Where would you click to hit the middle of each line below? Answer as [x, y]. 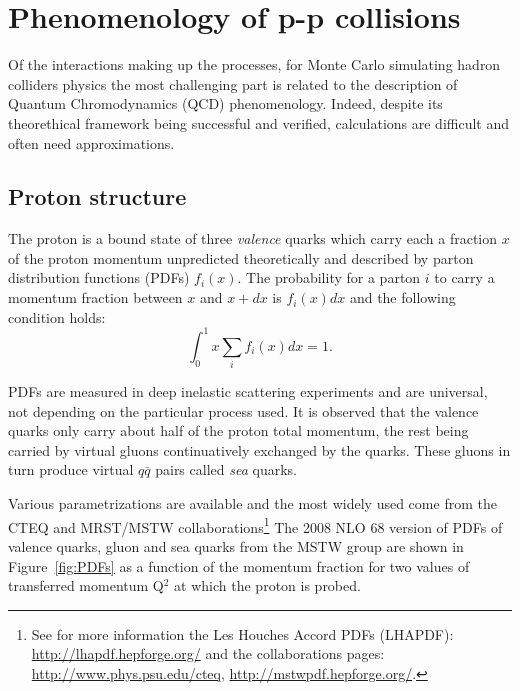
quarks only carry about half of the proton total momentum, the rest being [238, 430]
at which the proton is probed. [267, 585]
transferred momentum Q [86, 585]
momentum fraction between [95, 297]
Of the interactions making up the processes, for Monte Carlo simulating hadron [254, 64]
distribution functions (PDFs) [99, 277]
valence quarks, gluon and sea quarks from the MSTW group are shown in [236, 545]
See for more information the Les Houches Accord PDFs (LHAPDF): [242, 633]
